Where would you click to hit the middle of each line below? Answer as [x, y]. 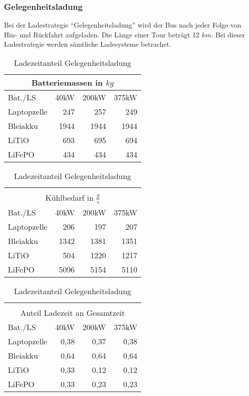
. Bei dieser [228, 34]
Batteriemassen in [67, 82]
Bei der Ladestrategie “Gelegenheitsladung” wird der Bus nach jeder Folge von [123, 25]
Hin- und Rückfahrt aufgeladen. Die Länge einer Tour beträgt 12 [102, 34]
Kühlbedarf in [70, 198]
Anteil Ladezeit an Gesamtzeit [73, 312]
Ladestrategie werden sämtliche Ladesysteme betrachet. [88, 44]
